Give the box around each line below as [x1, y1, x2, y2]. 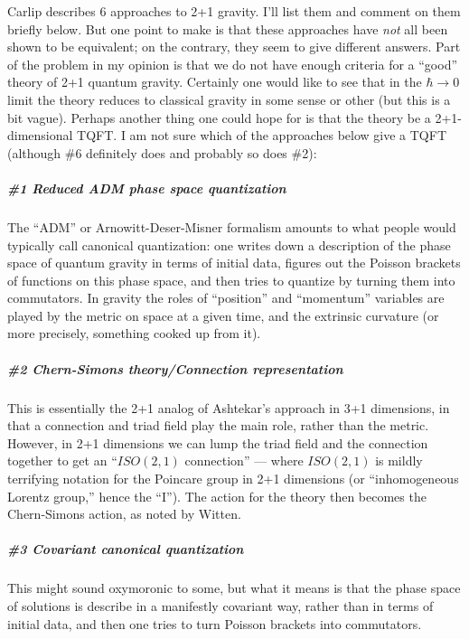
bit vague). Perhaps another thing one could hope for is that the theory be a [7, 108, 431, 127]
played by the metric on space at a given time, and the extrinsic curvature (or [7, 305, 439, 324]
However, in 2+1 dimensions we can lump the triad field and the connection [7, 433, 428, 452]
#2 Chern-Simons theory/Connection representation [7, 359, 343, 378]
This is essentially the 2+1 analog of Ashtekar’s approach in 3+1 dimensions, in [7, 398, 450, 417]
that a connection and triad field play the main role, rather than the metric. [7, 416, 429, 435]
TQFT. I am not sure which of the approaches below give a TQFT [77, 126, 446, 145]
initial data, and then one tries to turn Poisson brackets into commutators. [7, 614, 422, 633]
